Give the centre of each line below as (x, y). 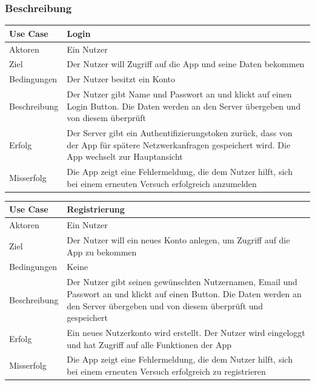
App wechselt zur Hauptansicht (125, 156)
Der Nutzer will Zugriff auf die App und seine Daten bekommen (186, 64)
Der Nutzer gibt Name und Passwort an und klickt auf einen (179, 94)
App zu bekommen (102, 252)
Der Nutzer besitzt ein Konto (121, 79)
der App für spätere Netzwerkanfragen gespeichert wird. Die (179, 144)
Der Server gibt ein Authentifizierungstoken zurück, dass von (180, 133)
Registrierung (96, 209)
